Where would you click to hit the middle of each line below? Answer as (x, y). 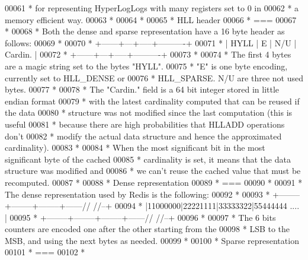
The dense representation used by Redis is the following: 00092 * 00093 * (137, 194)
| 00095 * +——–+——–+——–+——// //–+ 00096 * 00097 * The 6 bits (140, 217)
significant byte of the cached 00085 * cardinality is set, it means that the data (148, 159)
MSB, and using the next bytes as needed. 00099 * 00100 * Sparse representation (152, 240)
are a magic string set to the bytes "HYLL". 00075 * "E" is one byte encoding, (146, 66)
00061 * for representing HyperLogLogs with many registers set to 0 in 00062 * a (152, 8)
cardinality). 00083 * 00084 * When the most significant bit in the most (135, 148)
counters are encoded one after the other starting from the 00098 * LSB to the (147, 229)
